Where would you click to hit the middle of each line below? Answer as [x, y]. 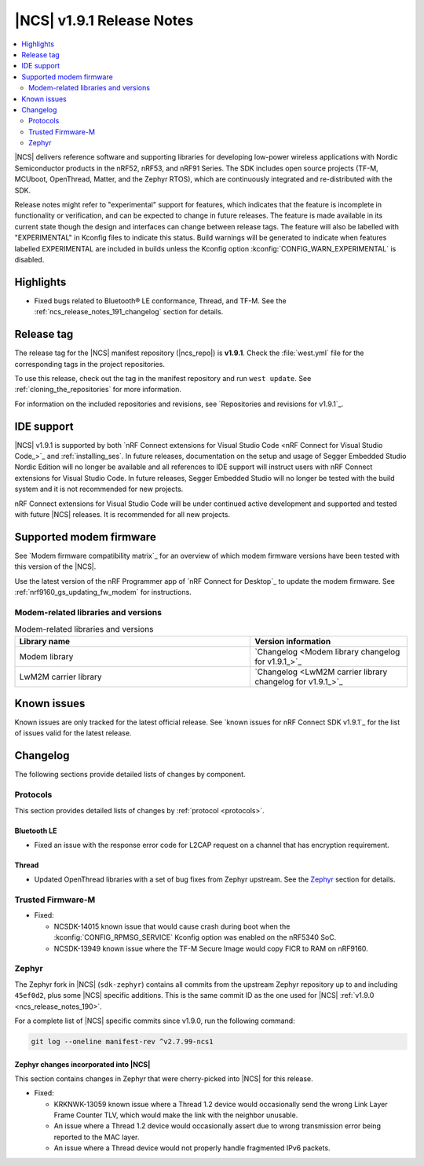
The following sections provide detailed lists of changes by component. [130, 775]
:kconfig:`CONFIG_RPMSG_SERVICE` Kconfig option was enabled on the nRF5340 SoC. [195, 937]
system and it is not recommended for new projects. [99, 489]
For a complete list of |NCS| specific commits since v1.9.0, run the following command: [155, 1021]
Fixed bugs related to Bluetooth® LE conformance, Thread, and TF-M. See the [160, 301]
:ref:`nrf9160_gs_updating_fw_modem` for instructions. [103, 592]
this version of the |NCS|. [55, 566]
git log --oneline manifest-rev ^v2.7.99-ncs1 [122, 1041]
